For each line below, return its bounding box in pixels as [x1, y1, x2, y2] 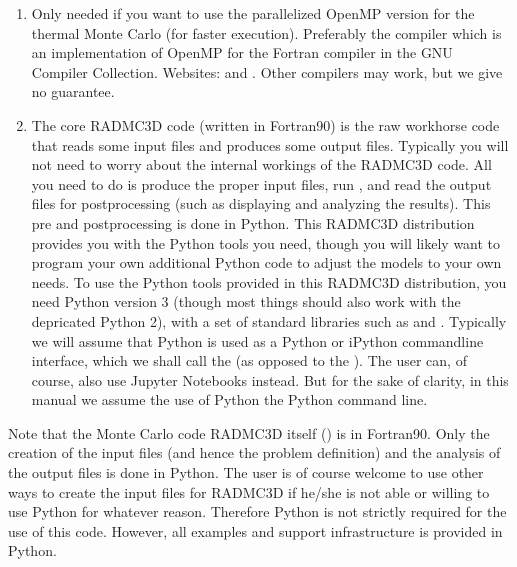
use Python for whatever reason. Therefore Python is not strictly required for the [8, 501, 507, 522]
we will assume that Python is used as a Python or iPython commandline [31, 330, 484, 351]
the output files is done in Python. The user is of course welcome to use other [8, 462, 484, 483]
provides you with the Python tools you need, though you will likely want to [31, 232, 501, 253]
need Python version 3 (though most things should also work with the [31, 291, 461, 312]
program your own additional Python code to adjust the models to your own [31, 252, 502, 273]
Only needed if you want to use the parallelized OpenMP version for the [31, 3, 475, 23]
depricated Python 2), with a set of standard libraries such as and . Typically [31, 310, 507, 331]
